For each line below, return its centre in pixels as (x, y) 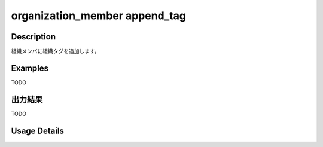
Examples (30, 68)
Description (33, 37)
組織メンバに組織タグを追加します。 (55, 51)
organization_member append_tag (99, 16)
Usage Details (37, 131)
